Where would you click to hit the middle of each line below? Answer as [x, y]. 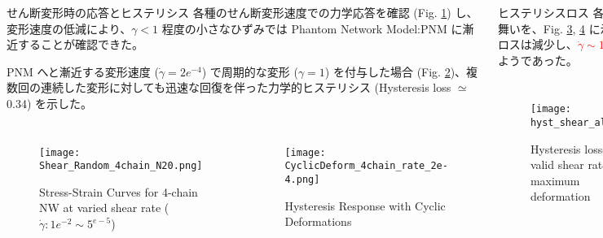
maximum [555, 180]
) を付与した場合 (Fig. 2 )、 [396, 71]
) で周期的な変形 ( [250, 71]
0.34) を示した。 [49, 103]
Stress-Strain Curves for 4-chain [119, 191]
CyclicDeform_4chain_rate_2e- [366, 166]
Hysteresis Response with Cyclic [365, 205]
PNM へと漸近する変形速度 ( [83, 71]
